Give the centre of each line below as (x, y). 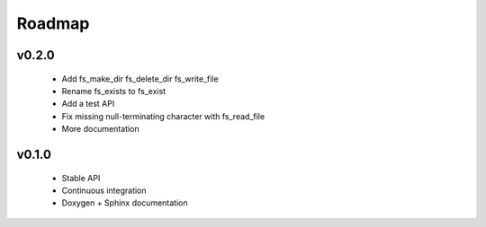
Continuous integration (104, 190)
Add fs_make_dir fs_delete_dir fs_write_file (140, 79)
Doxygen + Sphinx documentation (125, 203)
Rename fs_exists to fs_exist (114, 91)
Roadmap (53, 23)
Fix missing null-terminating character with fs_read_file (163, 116)
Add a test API (88, 104)
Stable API (81, 178)
